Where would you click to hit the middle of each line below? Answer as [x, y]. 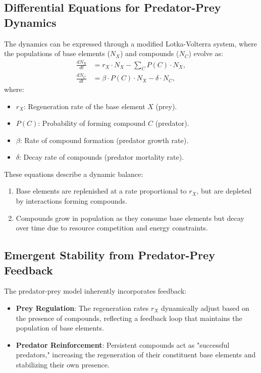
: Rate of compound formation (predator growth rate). [104, 140]
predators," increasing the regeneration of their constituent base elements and [136, 355]
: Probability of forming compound [92, 123]
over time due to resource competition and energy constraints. [112, 228]
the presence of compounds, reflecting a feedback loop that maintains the [129, 318]
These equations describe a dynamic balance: [74, 174]
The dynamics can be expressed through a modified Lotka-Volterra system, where [130, 43]
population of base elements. [60, 328]
